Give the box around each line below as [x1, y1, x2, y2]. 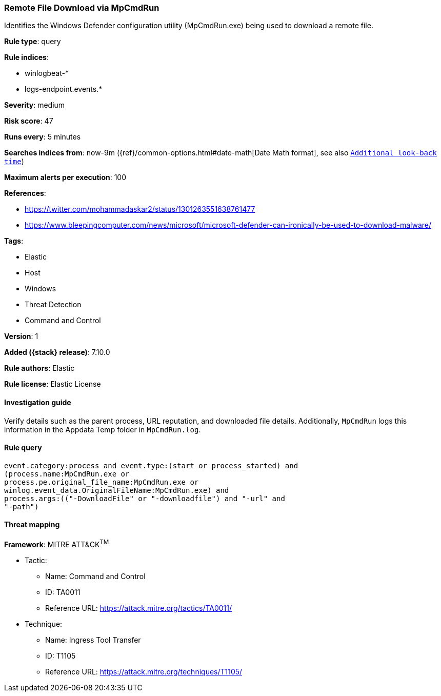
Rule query [4, 443, 42, 452]
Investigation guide [4, 397, 71, 407]
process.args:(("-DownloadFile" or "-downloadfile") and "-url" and [4, 494, 285, 503]
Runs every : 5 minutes [4, 132, 81, 142]
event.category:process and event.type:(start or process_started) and [4, 461, 298, 470]
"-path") [4, 502, 39, 511]
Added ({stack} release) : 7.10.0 [4, 348, 110, 357]
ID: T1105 [45, 651, 76, 660]
